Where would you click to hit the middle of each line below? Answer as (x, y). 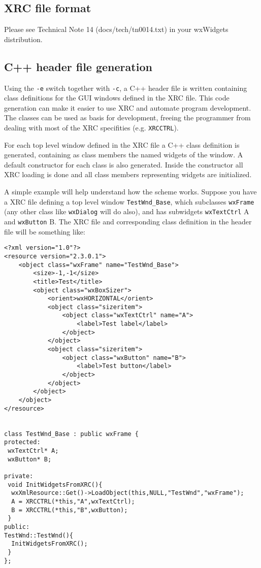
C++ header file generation (78, 66)
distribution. (23, 39)
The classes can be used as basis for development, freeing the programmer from (127, 118)
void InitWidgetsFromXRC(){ (55, 485)
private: (19, 476)
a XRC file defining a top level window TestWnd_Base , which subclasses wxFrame (129, 201)
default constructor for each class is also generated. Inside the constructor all (124, 164)
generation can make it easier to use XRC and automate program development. (128, 107)
